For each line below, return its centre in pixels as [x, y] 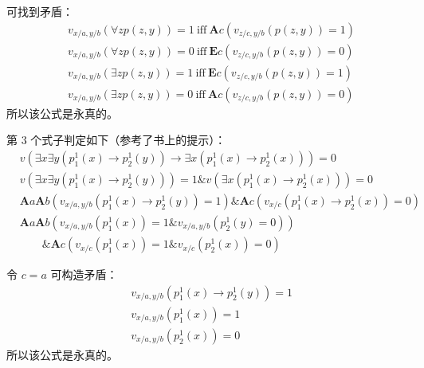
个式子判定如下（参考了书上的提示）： [128, 140]
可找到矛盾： [40, 11]
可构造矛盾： [84, 274]
